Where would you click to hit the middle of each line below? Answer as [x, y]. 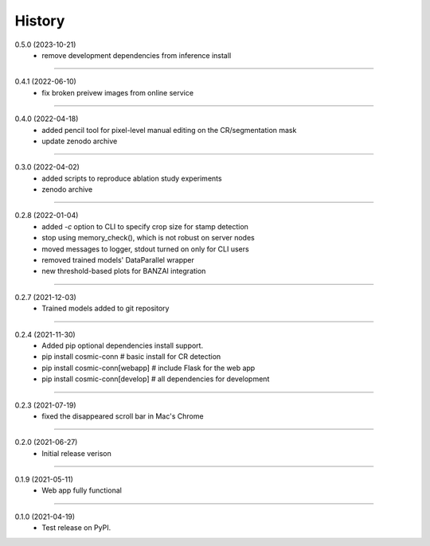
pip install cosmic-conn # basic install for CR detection [131, 357]
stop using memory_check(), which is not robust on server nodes [148, 238]
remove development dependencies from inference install [137, 55]
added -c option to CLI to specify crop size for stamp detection [145, 226]
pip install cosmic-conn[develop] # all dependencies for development [156, 379]
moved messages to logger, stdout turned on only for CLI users [146, 249]
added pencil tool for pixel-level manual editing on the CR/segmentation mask [169, 130]
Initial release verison [76, 453]
